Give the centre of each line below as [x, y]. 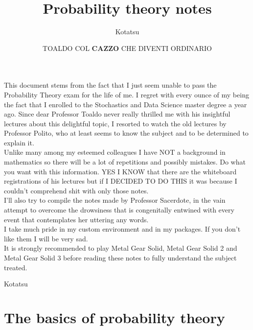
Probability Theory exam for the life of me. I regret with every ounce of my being [126, 94]
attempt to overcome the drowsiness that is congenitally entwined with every [119, 210]
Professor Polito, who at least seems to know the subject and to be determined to [126, 133]
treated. [16, 267]
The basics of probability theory [115, 317]
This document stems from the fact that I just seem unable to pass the [110, 85]
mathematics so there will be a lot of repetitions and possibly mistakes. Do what [125, 162]
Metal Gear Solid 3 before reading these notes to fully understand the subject [120, 258]
